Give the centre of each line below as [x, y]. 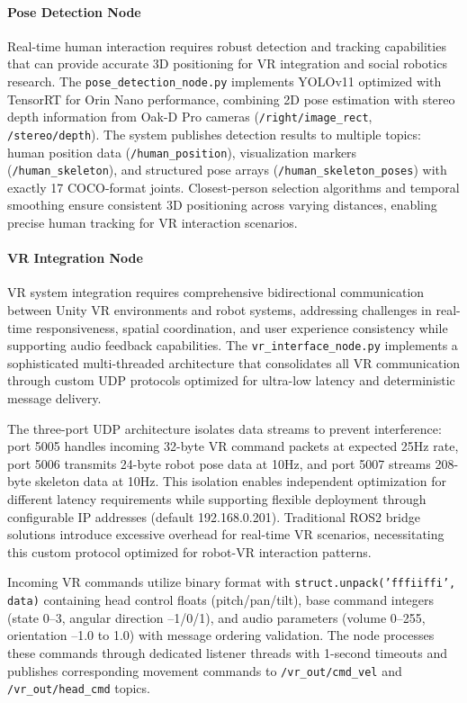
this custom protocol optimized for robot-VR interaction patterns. [189, 551]
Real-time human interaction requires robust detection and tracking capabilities [227, 45]
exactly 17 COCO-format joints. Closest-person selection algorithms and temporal [233, 187]
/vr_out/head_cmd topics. [79, 688]
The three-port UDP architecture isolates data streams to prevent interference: [225, 428]
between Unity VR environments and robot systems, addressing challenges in [220, 310]
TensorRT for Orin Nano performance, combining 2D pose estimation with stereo [231, 99]
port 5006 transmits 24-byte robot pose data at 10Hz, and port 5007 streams [219, 463]
